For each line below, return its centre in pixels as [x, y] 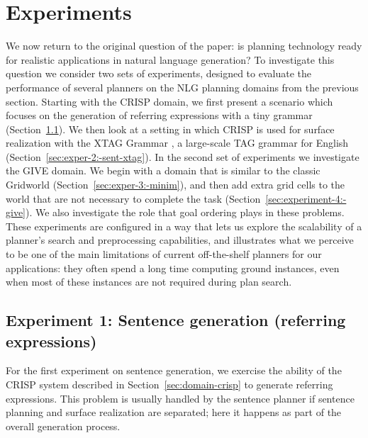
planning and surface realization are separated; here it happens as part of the [174, 412]
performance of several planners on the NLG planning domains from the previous [182, 87]
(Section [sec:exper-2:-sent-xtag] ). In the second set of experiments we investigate [183, 156]
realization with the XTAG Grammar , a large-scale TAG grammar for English [177, 143]
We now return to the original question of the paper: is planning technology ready [184, 46]
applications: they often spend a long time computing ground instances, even [173, 268]
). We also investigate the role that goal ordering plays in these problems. [185, 212]
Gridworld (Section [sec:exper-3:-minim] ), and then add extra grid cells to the [175, 185]
